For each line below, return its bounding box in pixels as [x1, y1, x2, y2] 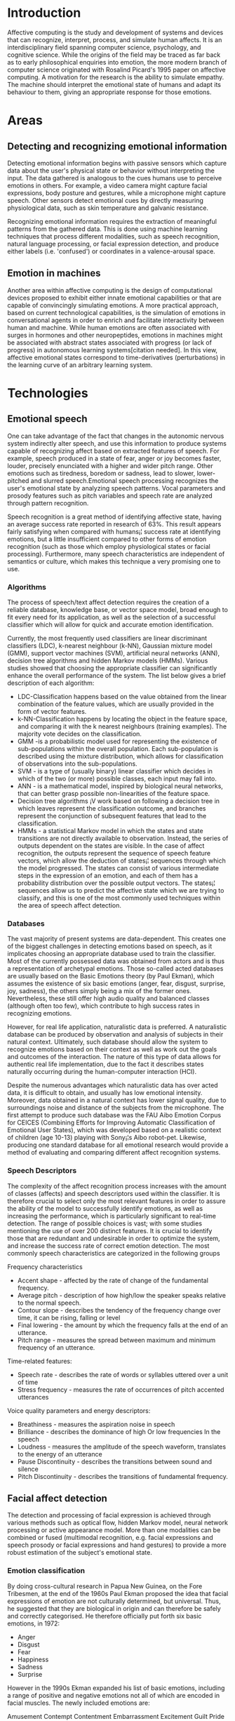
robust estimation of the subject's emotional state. [7, 1548, 152, 1557]
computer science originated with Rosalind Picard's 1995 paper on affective [7, 65, 226, 74]
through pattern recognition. [7, 498, 89, 507]
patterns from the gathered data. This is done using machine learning [7, 225, 208, 233]
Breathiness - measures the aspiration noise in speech [17, 1420, 175, 1428]
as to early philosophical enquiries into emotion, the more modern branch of [7, 58, 227, 66]
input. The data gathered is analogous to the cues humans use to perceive [7, 173, 222, 182]
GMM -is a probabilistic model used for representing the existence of [17, 737, 217, 745]
